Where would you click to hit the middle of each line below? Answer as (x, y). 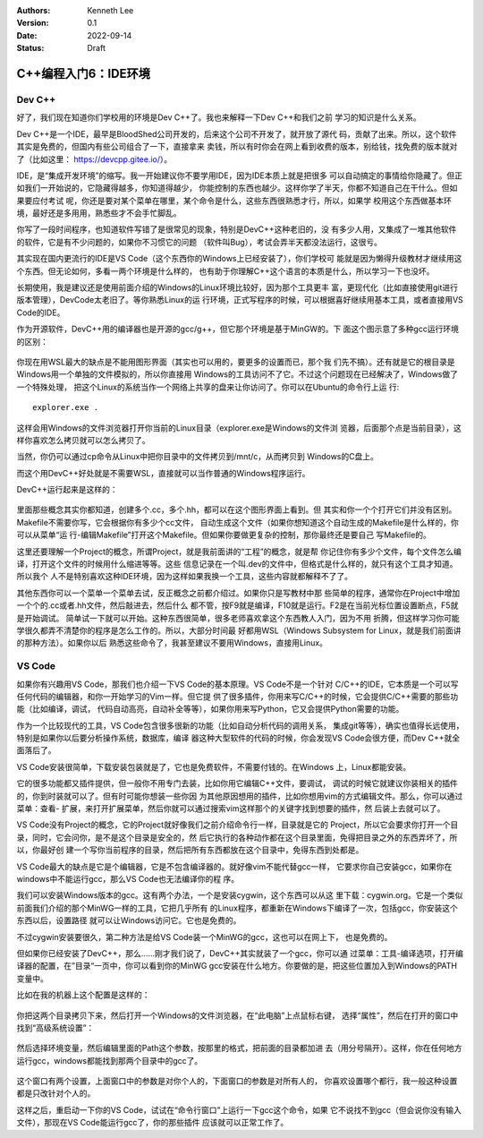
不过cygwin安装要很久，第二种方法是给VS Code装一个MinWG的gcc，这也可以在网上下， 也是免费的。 (204, 937)
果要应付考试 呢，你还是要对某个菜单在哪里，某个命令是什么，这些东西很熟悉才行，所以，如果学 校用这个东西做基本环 (234, 201)
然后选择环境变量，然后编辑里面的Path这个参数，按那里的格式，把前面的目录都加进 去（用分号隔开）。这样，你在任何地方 (239, 1048)
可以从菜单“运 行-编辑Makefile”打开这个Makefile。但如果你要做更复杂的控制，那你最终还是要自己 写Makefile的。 (224, 535)
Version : (33, 23)
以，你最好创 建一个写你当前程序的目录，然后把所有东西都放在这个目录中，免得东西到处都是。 (190, 850)
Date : (27, 35)
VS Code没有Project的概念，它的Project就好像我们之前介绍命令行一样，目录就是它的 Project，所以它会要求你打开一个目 (237, 825)
